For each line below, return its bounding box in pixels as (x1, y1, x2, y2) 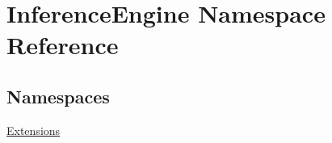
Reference (6, 28, 119, 61)
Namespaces (6, 83, 110, 108)
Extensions (6, 121, 61, 138)
